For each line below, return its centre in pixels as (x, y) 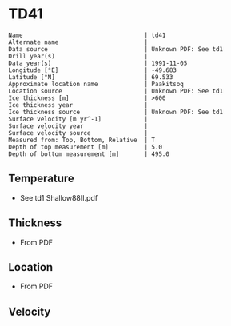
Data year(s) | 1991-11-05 (98, 63)
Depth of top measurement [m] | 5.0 (85, 147)
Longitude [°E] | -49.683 (93, 70)
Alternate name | (78, 42)
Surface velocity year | (78, 126)
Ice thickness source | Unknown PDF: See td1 (116, 112)
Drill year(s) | (78, 56)
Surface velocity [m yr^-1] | (78, 119)
